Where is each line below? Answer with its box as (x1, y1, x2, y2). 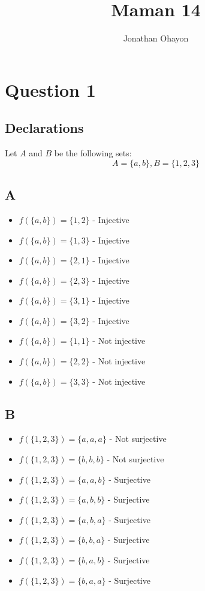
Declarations (5, 118, 84, 137)
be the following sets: (54, 147, 132, 159)
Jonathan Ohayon (123, 32, 189, 44)
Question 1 (5, 77, 96, 102)
